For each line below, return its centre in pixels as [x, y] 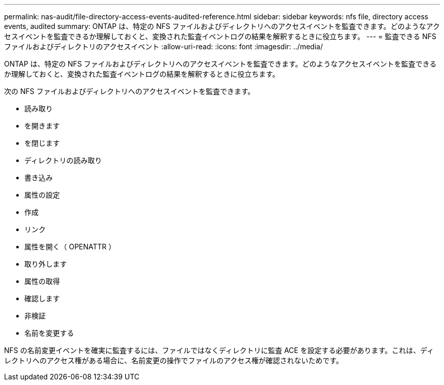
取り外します [46, 264]
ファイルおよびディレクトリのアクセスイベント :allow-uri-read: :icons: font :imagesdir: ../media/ [163, 46]
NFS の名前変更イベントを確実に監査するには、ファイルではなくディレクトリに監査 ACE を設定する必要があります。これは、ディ [219, 350]
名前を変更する [49, 333]
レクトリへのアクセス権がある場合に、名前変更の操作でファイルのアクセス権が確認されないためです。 [174, 360]
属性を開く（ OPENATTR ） [70, 247]
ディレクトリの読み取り [63, 160]
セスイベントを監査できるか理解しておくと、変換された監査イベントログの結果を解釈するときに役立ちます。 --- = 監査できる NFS [220, 36]
